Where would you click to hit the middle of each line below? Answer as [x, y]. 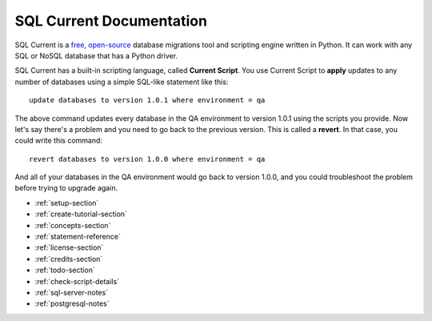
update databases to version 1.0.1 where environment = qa [147, 100]
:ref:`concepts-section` [73, 225]
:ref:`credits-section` [69, 259]
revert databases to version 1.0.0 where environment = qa [147, 159]
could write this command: [59, 141]
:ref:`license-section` [69, 247]
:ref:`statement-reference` [78, 237]
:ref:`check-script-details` [77, 281]
